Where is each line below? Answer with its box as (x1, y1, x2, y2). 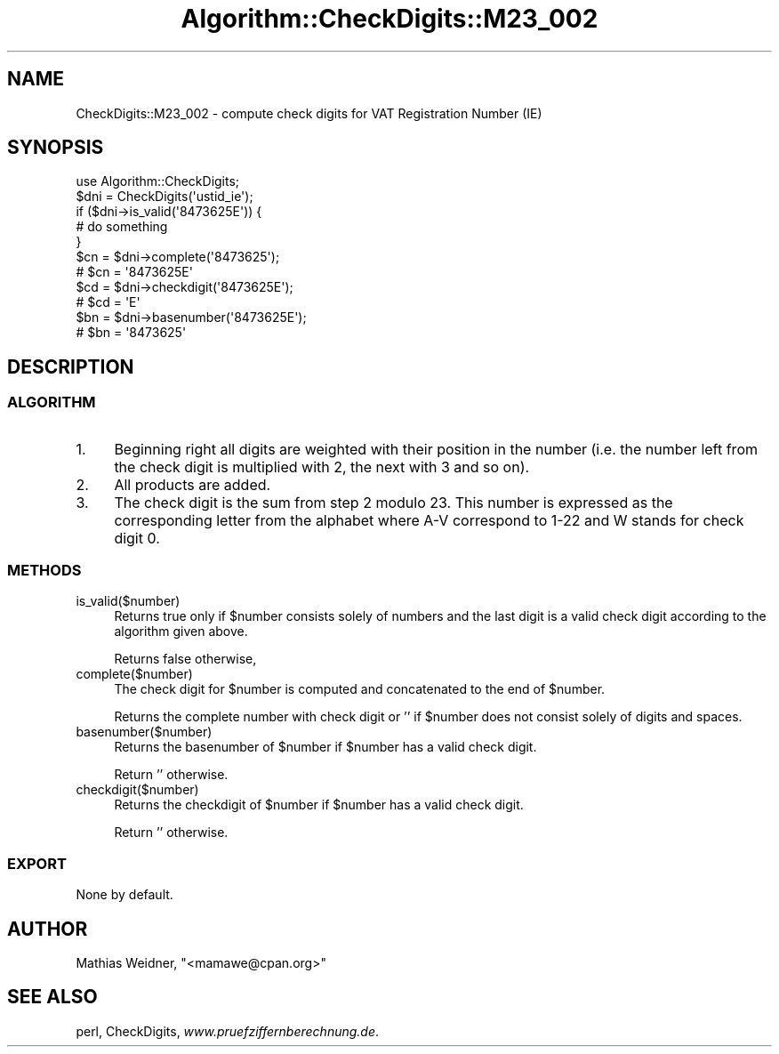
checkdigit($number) (76, 782, 199, 798)
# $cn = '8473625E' (76, 264, 193, 280)
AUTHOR (7, 917, 88, 940)
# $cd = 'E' (76, 294, 141, 310)
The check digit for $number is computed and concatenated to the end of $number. (114, 681, 606, 697)
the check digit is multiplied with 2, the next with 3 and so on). (114, 457, 530, 476)
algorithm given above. (114, 624, 248, 640)
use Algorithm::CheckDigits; (76, 173, 240, 189)
